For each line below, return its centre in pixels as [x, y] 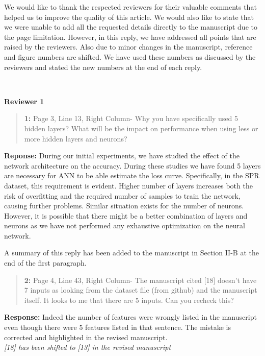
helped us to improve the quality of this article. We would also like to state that [129, 17]
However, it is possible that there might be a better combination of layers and [126, 215]
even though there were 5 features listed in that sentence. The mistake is [117, 327]
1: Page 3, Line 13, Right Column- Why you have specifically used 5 [131, 118]
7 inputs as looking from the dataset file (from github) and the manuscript [141, 290]
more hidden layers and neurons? [76, 138]
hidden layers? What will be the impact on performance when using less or [141, 128]
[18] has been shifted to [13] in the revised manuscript [88, 347]
